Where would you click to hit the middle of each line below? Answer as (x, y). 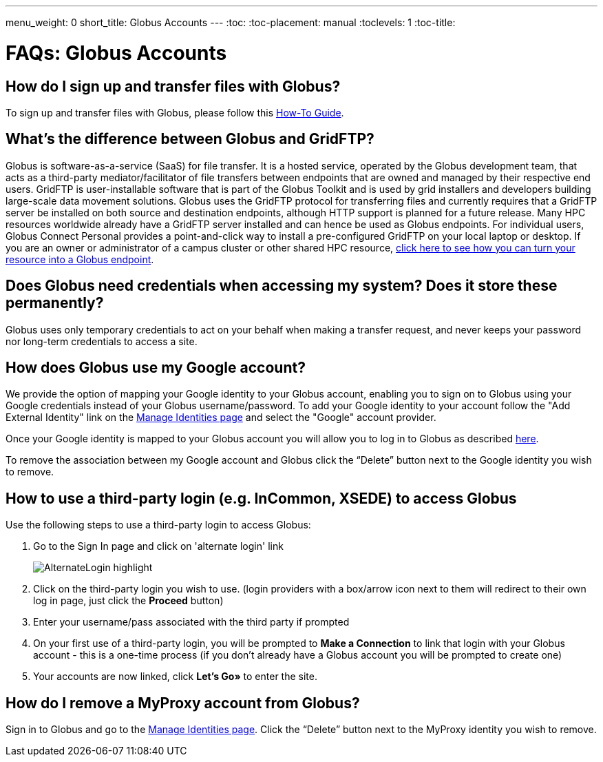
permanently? (55, 303)
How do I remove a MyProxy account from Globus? (183, 703)
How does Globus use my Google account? (156, 368)
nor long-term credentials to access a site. (102, 341)
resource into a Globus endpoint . (80, 259)
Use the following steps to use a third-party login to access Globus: (158, 525)
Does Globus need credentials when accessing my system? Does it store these (282, 286)
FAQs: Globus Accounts (116, 53)
